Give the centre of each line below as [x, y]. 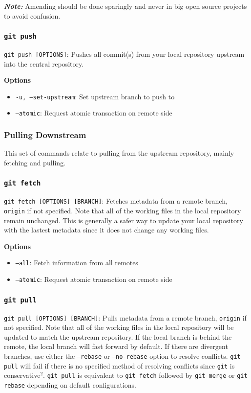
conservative [22, 375]
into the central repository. [44, 63]
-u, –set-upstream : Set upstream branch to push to [95, 96]
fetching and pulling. [35, 162]
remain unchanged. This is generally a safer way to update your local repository [124, 220]
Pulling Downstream [45, 135]
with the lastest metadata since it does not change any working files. [106, 230]
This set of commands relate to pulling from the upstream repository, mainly [119, 153]
